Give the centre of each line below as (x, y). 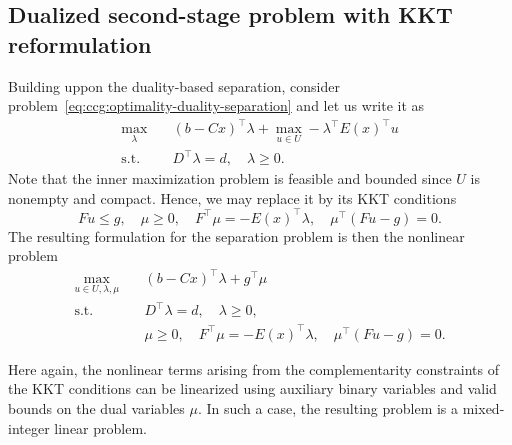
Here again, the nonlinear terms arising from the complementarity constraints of (253, 368)
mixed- (483, 407)
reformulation (80, 43)
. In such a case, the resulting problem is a (328, 407)
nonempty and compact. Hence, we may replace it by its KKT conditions (232, 197)
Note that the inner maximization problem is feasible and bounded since (230, 178)
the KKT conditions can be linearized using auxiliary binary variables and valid (252, 388)
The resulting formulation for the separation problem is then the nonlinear (236, 235)
